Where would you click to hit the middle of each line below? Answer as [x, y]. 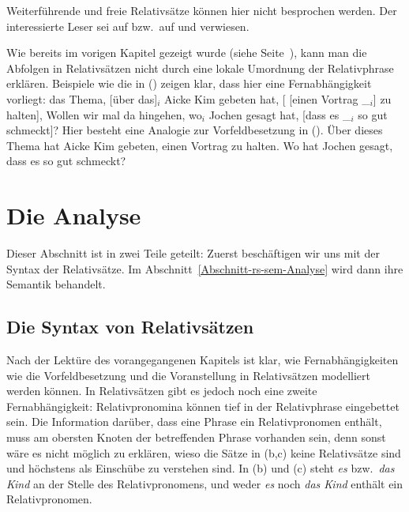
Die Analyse [74, 215]
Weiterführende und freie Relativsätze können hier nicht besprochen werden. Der [202, 10]
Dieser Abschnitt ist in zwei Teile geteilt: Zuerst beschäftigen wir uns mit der [193, 253]
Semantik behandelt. [56, 284]
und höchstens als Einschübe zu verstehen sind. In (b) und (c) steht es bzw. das [201, 468]
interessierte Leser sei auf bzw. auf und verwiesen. [128, 26]
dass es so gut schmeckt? [66, 161]
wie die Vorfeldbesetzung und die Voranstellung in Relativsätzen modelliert [189, 375]
